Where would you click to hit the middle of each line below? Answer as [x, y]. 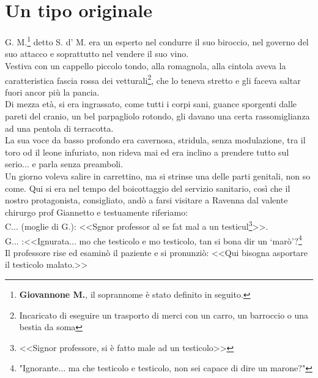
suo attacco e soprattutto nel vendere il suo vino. [97, 54]
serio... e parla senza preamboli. [64, 164]
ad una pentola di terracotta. [59, 128]
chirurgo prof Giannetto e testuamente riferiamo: [97, 212]
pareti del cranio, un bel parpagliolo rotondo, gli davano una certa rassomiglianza [157, 116]
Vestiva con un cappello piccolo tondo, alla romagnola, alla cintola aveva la [146, 65]
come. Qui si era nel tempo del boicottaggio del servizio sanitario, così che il [148, 188]
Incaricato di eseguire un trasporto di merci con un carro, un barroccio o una [164, 315]
